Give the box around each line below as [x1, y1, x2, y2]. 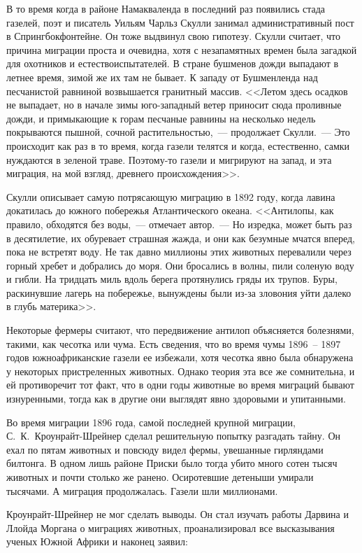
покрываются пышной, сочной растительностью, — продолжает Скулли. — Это [6, 125, 350, 139]
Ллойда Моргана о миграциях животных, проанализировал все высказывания [6, 520, 335, 535]
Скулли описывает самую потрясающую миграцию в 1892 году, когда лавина [6, 189, 335, 204]
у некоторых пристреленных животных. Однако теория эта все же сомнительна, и [6, 363, 355, 378]
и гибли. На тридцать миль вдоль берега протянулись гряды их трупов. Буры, [6, 272, 338, 286]
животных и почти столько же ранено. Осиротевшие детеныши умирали [6, 470, 314, 484]
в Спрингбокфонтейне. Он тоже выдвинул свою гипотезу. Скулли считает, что [6, 29, 341, 43]
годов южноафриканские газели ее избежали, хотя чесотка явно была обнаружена [6, 350, 354, 365]
